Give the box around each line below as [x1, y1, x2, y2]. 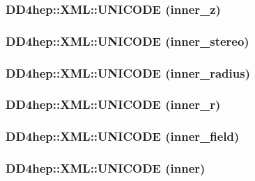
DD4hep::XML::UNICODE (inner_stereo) [6, 32, 249, 49]
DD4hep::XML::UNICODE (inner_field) [6, 128, 240, 145]
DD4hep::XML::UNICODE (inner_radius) [6, 64, 250, 81]
